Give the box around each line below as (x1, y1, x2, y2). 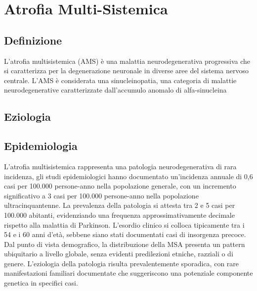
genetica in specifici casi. (4, 278, 78, 288)
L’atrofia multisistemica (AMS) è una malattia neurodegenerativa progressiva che (4, 55, 251, 66)
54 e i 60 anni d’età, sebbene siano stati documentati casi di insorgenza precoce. (4, 229, 246, 240)
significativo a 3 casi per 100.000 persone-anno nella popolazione (4, 190, 199, 200)
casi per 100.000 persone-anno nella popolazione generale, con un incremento (4, 181, 236, 191)
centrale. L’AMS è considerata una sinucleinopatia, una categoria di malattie (4, 75, 237, 85)
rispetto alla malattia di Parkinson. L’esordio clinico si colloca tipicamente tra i (4, 219, 245, 230)
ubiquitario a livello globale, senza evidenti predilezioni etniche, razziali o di (4, 248, 233, 259)
